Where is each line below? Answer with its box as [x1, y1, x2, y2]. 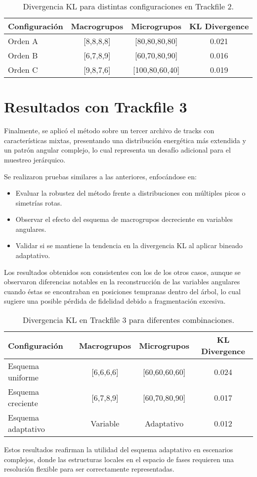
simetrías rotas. [15, 197, 62, 208]
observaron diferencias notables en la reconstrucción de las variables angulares [4, 276, 240, 287]
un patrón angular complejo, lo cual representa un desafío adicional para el [4, 145, 231, 155]
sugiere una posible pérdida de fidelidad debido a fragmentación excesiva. [4, 296, 226, 306]
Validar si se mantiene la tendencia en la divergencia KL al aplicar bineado [15, 240, 243, 251]
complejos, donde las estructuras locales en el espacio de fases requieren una [4, 454, 234, 464]
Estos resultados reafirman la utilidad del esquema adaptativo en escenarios [4, 444, 233, 455]
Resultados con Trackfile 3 [4, 97, 187, 117]
